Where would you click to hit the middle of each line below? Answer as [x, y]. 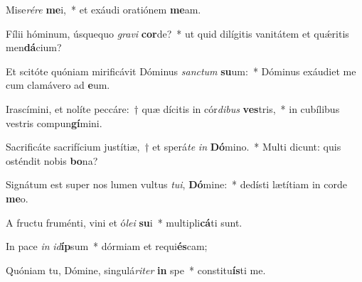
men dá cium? [34, 47]
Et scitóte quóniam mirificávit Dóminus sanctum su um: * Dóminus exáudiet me [181, 71]
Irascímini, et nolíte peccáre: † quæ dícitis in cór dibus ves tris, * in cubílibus [173, 108]
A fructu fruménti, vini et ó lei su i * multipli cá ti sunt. [124, 222]
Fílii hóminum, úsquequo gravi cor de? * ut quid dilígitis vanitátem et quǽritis [177, 33]
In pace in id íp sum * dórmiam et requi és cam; [107, 246]
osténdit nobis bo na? [52, 160]
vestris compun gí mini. [54, 123]
